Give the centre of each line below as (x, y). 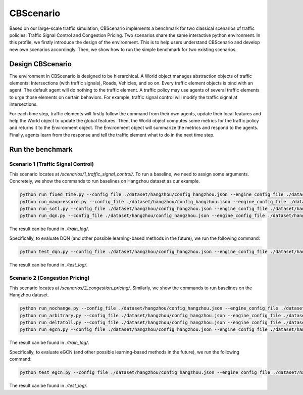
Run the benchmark (41, 149)
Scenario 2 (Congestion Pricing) (49, 278)
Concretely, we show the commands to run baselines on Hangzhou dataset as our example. (105, 181)
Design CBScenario (40, 64)
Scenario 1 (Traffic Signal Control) (52, 164)
